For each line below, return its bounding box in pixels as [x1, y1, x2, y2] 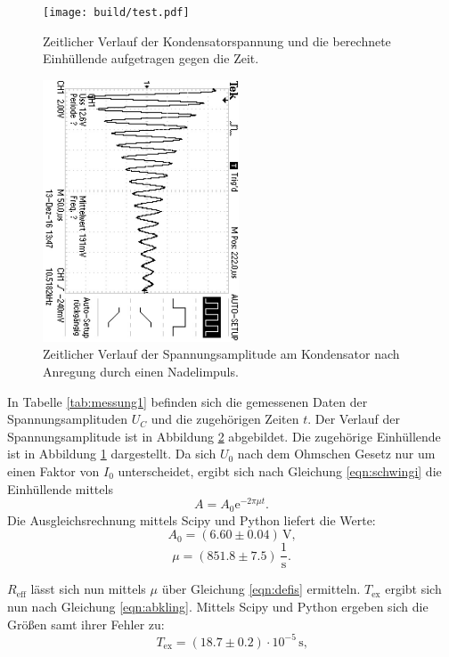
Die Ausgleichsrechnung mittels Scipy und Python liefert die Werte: [7, 510, 376, 529]
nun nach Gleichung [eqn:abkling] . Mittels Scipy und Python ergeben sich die [7, 596, 429, 615]
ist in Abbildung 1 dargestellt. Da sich [7, 444, 216, 463]
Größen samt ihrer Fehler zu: [7, 614, 165, 633]
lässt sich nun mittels [30, 580, 146, 598]
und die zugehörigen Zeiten [151, 410, 299, 428]
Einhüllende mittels [7, 479, 113, 498]
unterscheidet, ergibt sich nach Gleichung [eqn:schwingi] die [118, 461, 442, 480]
